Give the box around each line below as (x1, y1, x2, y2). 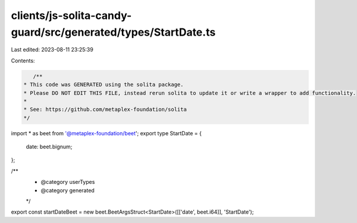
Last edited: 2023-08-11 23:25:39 (11, 46, 93, 53)
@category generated (40, 187, 95, 194)
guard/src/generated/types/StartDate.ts (11, 26, 216, 39)
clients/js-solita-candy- (11, 9, 132, 22)
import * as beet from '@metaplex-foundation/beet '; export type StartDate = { (11, 129, 202, 136)
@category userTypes (40, 179, 95, 186)
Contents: (11, 57, 35, 64)
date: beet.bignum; (26, 143, 73, 151)
